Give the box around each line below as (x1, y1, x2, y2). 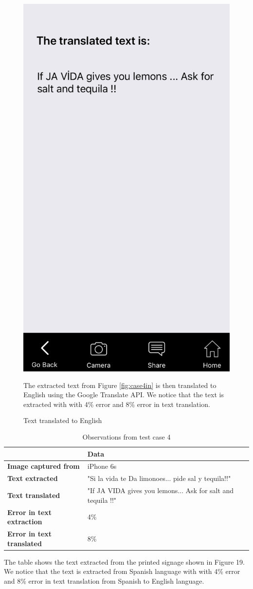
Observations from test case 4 (82, 432, 171, 442)
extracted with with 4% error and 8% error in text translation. (23, 399, 210, 409)
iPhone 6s (87, 461, 117, 471)
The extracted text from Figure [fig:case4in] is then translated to (23, 380, 217, 390)
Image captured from (7, 461, 80, 471)
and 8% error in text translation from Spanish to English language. (4, 575, 204, 586)
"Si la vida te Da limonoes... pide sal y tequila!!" (87, 473, 231, 483)
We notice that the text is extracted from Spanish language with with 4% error (4, 566, 240, 576)
